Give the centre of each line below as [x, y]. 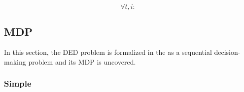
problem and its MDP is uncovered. [82, 61]
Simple [18, 83]
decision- [227, 52]
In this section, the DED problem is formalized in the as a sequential [108, 52]
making [15, 61]
